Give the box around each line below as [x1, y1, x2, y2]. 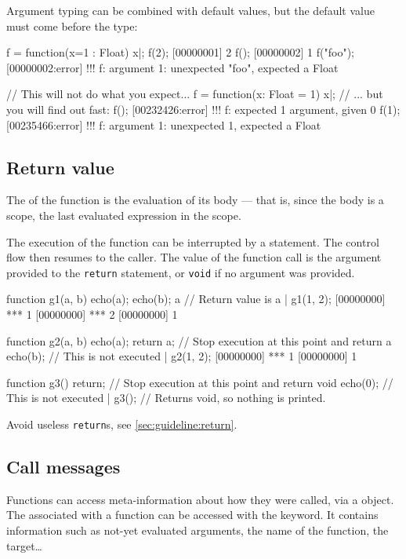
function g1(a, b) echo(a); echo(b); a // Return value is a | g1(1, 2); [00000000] [6, 290, 386, 307]
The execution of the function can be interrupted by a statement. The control [6, 233, 379, 250]
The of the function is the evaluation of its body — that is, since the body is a [6, 192, 384, 208]
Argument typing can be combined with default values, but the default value [6, 2, 375, 18]
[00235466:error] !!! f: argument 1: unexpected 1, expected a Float [6, 116, 321, 133]
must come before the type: [6, 17, 138, 34]
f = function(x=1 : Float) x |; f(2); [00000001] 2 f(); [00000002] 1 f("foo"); [6, 44, 354, 60]
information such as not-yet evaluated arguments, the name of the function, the [6, 522, 389, 538]
